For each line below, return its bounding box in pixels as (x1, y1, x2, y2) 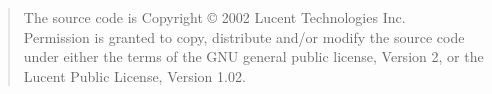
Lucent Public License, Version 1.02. (23, 65, 246, 86)
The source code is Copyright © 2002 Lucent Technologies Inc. (23, 7, 406, 27)
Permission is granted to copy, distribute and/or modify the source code (23, 26, 465, 47)
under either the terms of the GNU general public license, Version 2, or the (23, 46, 484, 67)
